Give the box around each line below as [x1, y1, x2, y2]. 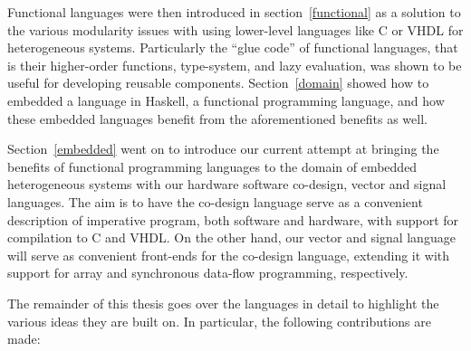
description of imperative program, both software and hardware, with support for [7, 210, 459, 229]
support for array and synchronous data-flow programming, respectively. [7, 263, 409, 282]
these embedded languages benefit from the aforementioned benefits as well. [7, 109, 428, 128]
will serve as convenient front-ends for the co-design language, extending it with [7, 245, 450, 264]
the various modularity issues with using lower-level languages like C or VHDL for [7, 20, 464, 39]
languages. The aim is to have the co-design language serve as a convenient [7, 192, 423, 211]
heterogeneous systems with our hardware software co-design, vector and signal [7, 175, 447, 194]
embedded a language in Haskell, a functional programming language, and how [7, 90, 445, 109]
